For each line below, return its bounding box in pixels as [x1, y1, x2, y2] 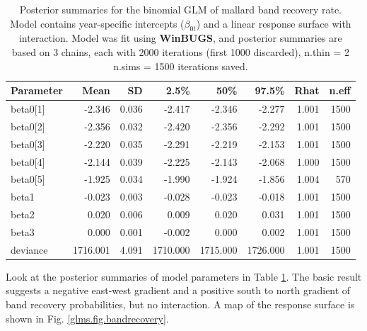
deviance [11, 242, 48, 257]
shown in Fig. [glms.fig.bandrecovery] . [6, 310, 169, 325]
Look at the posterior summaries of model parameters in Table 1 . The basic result [6, 269, 362, 284]
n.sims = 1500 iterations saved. [113, 58, 248, 73]
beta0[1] [11, 101, 45, 116]
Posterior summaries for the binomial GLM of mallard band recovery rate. [19, 2, 342, 16]
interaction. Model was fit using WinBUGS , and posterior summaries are [18, 30, 342, 45]
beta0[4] [11, 154, 45, 169]
